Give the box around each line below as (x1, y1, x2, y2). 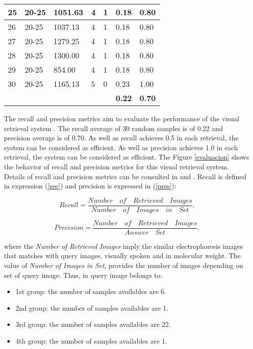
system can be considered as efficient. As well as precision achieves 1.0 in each (4, 142, 238, 152)
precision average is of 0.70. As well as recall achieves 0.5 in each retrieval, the (4, 133, 239, 143)
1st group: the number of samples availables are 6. (15, 286, 166, 296)
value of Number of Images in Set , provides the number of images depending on (4, 260, 243, 270)
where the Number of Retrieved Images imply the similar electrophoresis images (4, 241, 243, 251)
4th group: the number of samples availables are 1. (15, 336, 167, 346)
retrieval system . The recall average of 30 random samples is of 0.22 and (4, 123, 223, 133)
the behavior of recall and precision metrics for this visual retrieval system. (4, 161, 229, 171)
